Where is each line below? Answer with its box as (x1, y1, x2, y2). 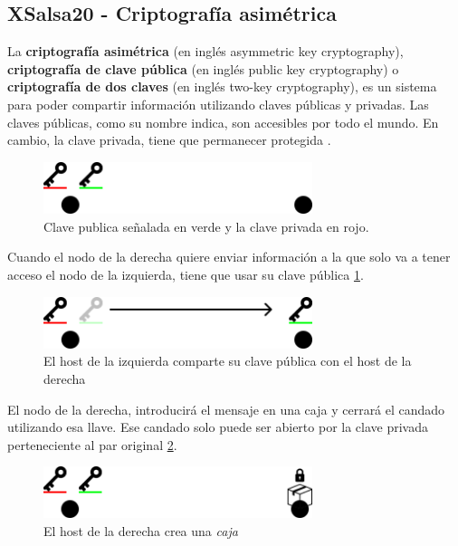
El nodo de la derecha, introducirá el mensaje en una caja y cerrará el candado (7, 399, 445, 418)
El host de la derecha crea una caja (43, 521, 238, 540)
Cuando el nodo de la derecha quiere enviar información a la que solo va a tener (7, 247, 451, 266)
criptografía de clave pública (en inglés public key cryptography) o (7, 59, 399, 78)
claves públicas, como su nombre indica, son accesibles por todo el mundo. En (7, 112, 439, 131)
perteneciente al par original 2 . (7, 435, 177, 454)
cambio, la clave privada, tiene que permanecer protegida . (7, 130, 331, 149)
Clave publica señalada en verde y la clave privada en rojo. (43, 216, 369, 235)
